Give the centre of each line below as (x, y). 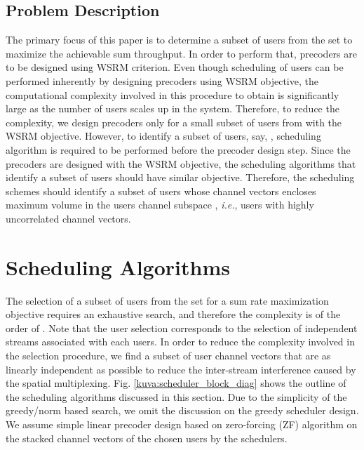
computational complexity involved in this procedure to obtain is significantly (173, 94)
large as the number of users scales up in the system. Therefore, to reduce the (173, 108)
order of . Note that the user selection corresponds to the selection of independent (182, 327)
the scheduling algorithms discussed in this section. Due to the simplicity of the (176, 396)
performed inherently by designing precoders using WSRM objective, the (162, 80)
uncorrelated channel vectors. (68, 218)
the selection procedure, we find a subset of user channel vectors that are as (168, 356)
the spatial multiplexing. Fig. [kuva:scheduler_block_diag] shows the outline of (176, 383)
